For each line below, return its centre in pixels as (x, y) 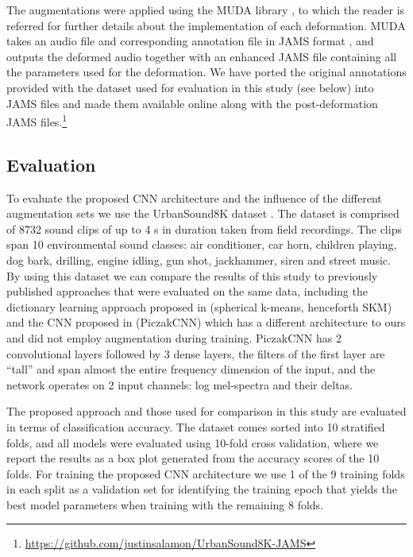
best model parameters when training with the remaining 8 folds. (165, 504)
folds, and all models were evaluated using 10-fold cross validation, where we (193, 442)
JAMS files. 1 (37, 120)
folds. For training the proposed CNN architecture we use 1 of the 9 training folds (206, 473)
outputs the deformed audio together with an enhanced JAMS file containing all (202, 56)
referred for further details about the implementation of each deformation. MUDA (206, 25)
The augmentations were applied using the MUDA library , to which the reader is (206, 10)
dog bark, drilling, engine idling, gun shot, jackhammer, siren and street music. (199, 259)
